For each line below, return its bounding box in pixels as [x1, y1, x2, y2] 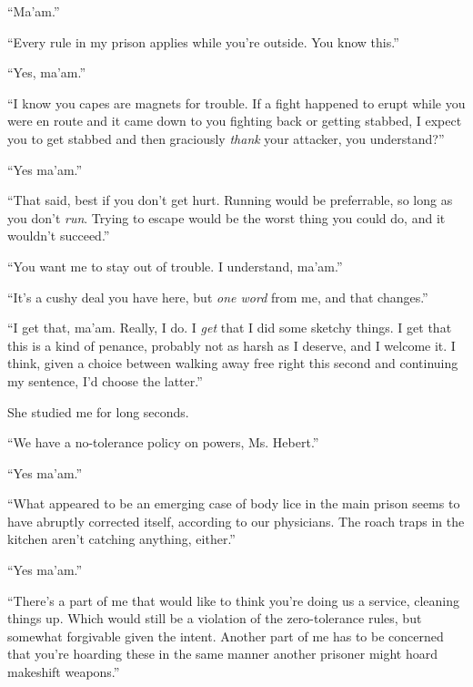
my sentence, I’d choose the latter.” [7, 371, 203, 390]
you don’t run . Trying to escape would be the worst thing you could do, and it [7, 208, 446, 227]
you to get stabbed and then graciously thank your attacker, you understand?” [7, 128, 445, 148]
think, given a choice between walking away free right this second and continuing [7, 354, 458, 373]
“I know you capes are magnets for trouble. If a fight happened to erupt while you [7, 93, 466, 112]
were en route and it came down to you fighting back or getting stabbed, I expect [7, 111, 462, 130]
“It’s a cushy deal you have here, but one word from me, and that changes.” [7, 287, 428, 306]
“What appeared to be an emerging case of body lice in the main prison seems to [7, 494, 460, 513]
